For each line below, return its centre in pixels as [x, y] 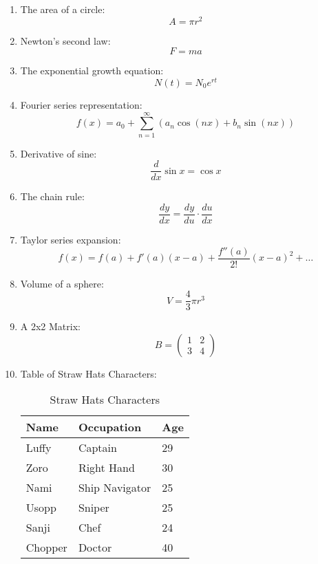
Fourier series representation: [81, 104]
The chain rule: [52, 196]
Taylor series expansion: [71, 239]
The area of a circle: [63, 9]
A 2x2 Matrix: [50, 326]
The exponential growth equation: [92, 70]
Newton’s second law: [65, 40]
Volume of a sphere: [62, 283]
